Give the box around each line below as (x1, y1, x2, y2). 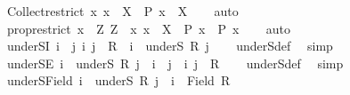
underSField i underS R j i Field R (6, 71, 231, 90)
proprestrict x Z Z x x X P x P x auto (6, 19, 290, 37)
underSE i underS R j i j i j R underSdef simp (6, 53, 344, 72)
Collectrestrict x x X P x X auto (6, 2, 239, 20)
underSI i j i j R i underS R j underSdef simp (6, 36, 333, 55)
